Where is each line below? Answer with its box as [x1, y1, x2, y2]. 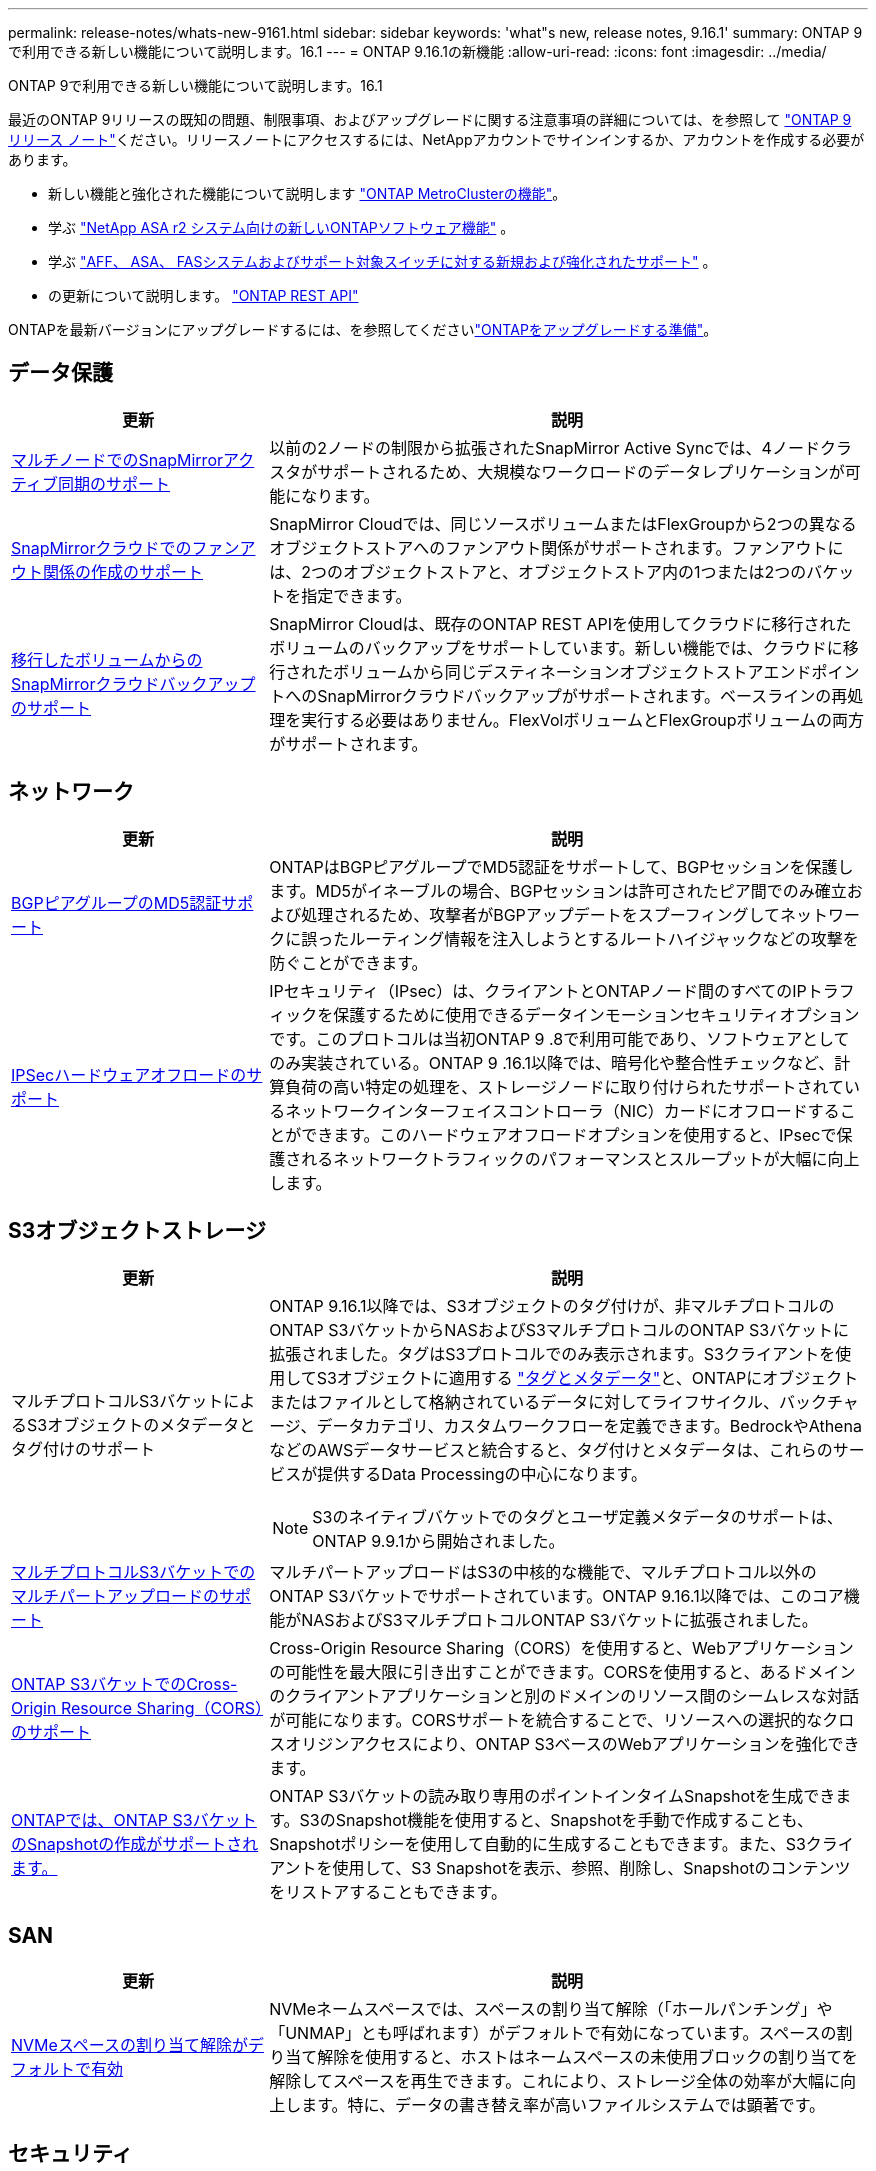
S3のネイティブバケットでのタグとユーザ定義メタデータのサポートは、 [312, 1506, 843, 1527]
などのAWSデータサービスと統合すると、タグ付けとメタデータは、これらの [269, 1439, 833, 1460]
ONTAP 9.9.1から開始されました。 [312, 1530, 565, 1551]
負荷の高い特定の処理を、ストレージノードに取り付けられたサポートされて [285, 1076, 845, 1097]
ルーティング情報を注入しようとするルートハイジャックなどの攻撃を [349, 928, 859, 949]
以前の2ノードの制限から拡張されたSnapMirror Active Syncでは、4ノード [269, 437, 820, 458]
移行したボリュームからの [11, 649, 203, 670]
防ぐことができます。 [269, 952, 428, 973]
